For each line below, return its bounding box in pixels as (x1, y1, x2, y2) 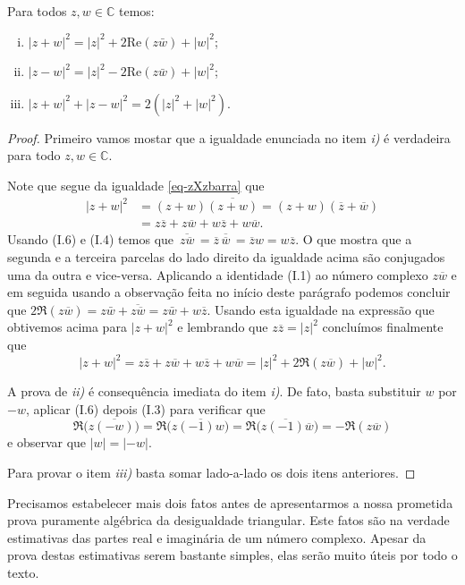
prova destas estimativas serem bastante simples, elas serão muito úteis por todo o (7, 546, 458, 564)
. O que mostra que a (295, 230, 412, 249)
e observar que (7, 433, 87, 452)
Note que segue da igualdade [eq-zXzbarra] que (7, 175, 265, 194)
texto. (7, 563, 39, 581)
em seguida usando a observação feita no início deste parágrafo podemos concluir (7, 283, 451, 301)
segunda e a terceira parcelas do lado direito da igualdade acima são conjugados (7, 247, 445, 266)
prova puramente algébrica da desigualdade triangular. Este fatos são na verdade (7, 511, 450, 530)
